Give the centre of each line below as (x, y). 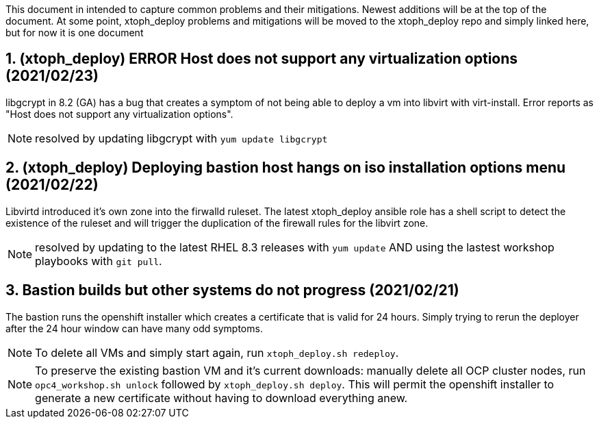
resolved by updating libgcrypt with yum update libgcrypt (181, 138)
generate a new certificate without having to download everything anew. (221, 398)
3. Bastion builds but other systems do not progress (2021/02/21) (232, 290)
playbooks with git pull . (99, 261)
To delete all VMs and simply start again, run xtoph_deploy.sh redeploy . (217, 352)
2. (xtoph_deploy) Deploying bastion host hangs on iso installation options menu (286, 168)
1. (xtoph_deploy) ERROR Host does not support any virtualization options (262, 59)
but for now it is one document (75, 33)
